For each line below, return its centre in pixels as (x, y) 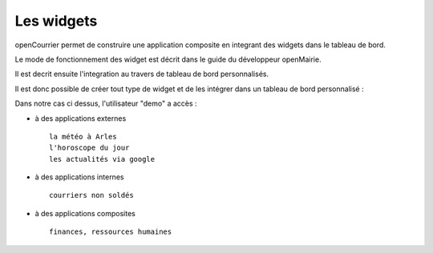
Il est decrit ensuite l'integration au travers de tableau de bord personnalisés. (142, 74)
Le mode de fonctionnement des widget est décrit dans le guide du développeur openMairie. (168, 59)
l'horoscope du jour (89, 148)
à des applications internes (79, 177)
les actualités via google (102, 159)
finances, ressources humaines (111, 232)
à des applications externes (81, 118)
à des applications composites (85, 213)
